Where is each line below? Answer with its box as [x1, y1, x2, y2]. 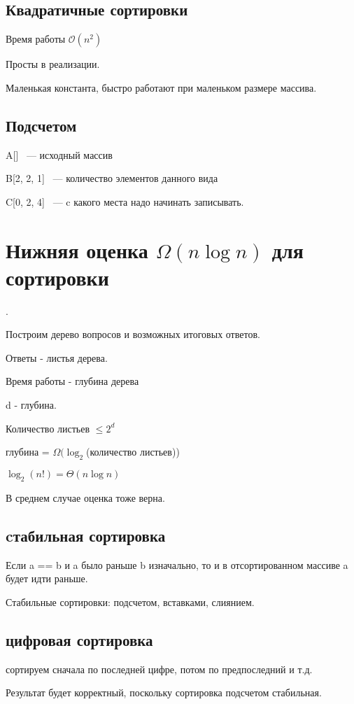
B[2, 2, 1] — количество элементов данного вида [6, 171, 218, 185]
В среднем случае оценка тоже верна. [6, 490, 165, 505]
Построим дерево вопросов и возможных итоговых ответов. [6, 327, 260, 342]
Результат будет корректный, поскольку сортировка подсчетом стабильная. [6, 685, 322, 700]
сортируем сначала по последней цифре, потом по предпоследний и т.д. [6, 661, 313, 676]
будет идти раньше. [6, 571, 88, 586]
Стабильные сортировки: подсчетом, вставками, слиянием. [6, 594, 255, 609]
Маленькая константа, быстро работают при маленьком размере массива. [6, 80, 317, 94]
